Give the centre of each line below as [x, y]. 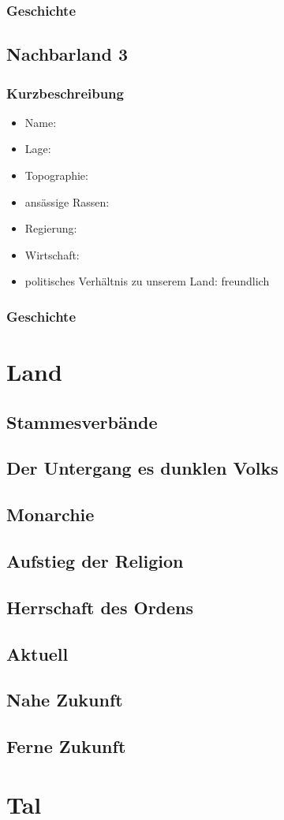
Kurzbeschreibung [65, 93]
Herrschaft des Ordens [100, 607]
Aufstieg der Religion [95, 560]
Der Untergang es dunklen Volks [142, 468]
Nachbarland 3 [67, 54]
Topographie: [56, 175]
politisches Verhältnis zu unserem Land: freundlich [147, 281]
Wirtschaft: [52, 254]
